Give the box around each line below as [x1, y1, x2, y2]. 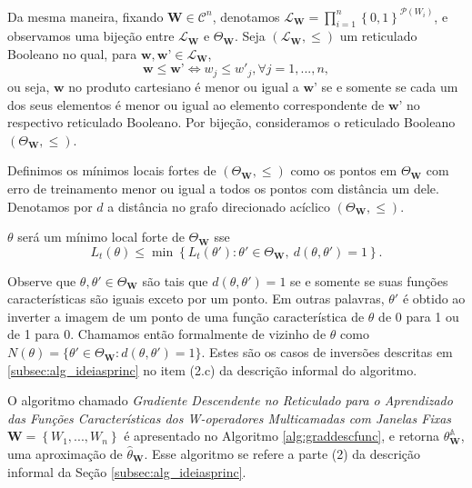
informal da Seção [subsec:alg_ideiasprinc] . [7, 462, 246, 481]
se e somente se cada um [321, 76, 458, 95]
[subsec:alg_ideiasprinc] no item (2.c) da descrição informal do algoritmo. [7, 360, 417, 379]
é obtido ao [402, 289, 466, 308]
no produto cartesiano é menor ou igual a [68, 76, 299, 95]
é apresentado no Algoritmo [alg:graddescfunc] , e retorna [124, 426, 440, 445]
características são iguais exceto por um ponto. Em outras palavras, [7, 289, 385, 308]
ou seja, [7, 76, 50, 95]
